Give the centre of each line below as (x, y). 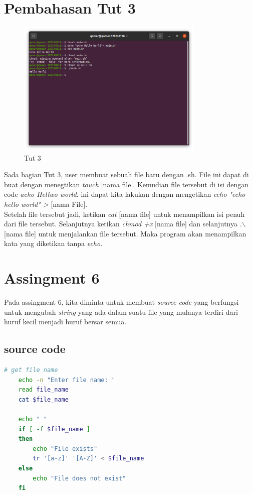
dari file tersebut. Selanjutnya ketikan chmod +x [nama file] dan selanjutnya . (123, 224)
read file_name (43, 390)
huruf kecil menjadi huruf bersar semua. (65, 322)
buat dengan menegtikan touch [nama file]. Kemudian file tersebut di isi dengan (126, 184)
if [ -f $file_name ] (54, 429)
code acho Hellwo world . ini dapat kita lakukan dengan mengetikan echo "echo (125, 194)
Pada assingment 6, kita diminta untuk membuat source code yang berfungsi (121, 302)
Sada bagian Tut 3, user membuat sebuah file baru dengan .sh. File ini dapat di (126, 174)
